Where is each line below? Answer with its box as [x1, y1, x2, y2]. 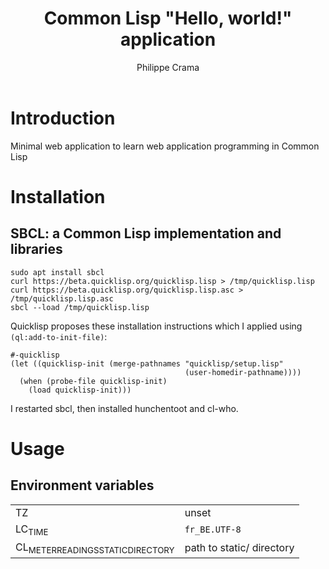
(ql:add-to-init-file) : [10, 330, 108, 342]
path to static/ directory [184, 541, 295, 555]
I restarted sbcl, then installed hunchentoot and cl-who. [10, 402, 239, 414]
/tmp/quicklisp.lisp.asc [10, 293, 114, 304]
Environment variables [10, 477, 155, 494]
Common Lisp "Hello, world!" [43, 7, 293, 30]
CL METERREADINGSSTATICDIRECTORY [15, 540, 175, 556]
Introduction [10, 107, 116, 129]
